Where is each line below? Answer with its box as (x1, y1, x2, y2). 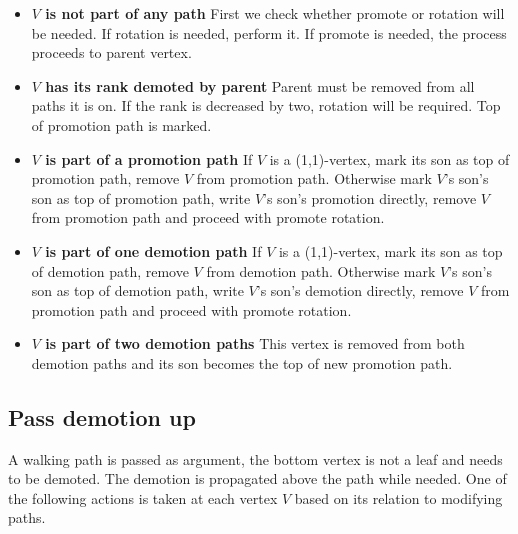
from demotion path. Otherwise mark (206, 260, 436, 281)
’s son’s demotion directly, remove (256, 280, 464, 301)
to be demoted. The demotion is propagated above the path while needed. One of (8, 468, 507, 489)
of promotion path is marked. (31, 114, 212, 135)
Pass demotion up (8, 401, 196, 432)
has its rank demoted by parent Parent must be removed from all (45, 75, 475, 96)
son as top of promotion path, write (31, 187, 251, 208)
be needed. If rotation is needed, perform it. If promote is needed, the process (31, 22, 507, 43)
